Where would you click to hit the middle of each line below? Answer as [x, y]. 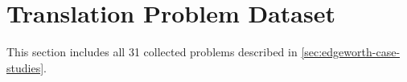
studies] [25, 67]
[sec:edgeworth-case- [351, 52]
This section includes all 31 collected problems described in [152, 52]
